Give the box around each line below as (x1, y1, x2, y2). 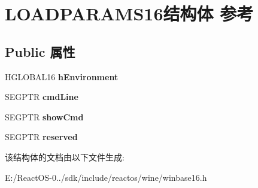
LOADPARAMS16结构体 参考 (5, 1, 254, 26)
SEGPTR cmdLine (5, 90, 78, 103)
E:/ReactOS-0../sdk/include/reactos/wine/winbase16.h (5, 171, 207, 183)
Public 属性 (5, 42, 75, 60)
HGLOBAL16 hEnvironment (5, 70, 119, 83)
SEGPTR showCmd (5, 110, 84, 123)
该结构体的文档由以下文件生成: (5, 150, 125, 163)
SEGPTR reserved (5, 131, 78, 143)
